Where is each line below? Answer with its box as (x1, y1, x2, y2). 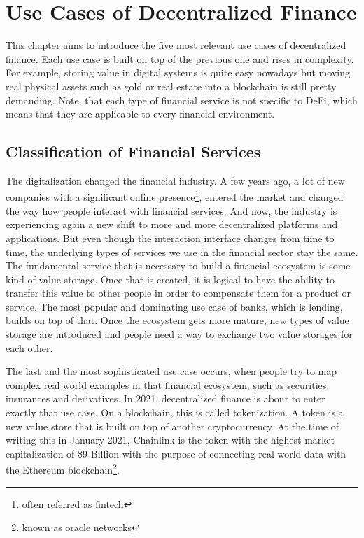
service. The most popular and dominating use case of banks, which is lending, (6, 299, 343, 313)
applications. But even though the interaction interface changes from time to (6, 230, 335, 245)
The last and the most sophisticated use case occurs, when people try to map (6, 364, 337, 378)
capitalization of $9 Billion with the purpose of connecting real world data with (6, 446, 346, 460)
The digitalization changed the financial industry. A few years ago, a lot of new (6, 173, 345, 187)
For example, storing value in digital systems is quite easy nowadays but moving (6, 65, 350, 80)
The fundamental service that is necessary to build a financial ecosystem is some (6, 258, 351, 273)
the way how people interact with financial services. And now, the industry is (6, 203, 337, 218)
